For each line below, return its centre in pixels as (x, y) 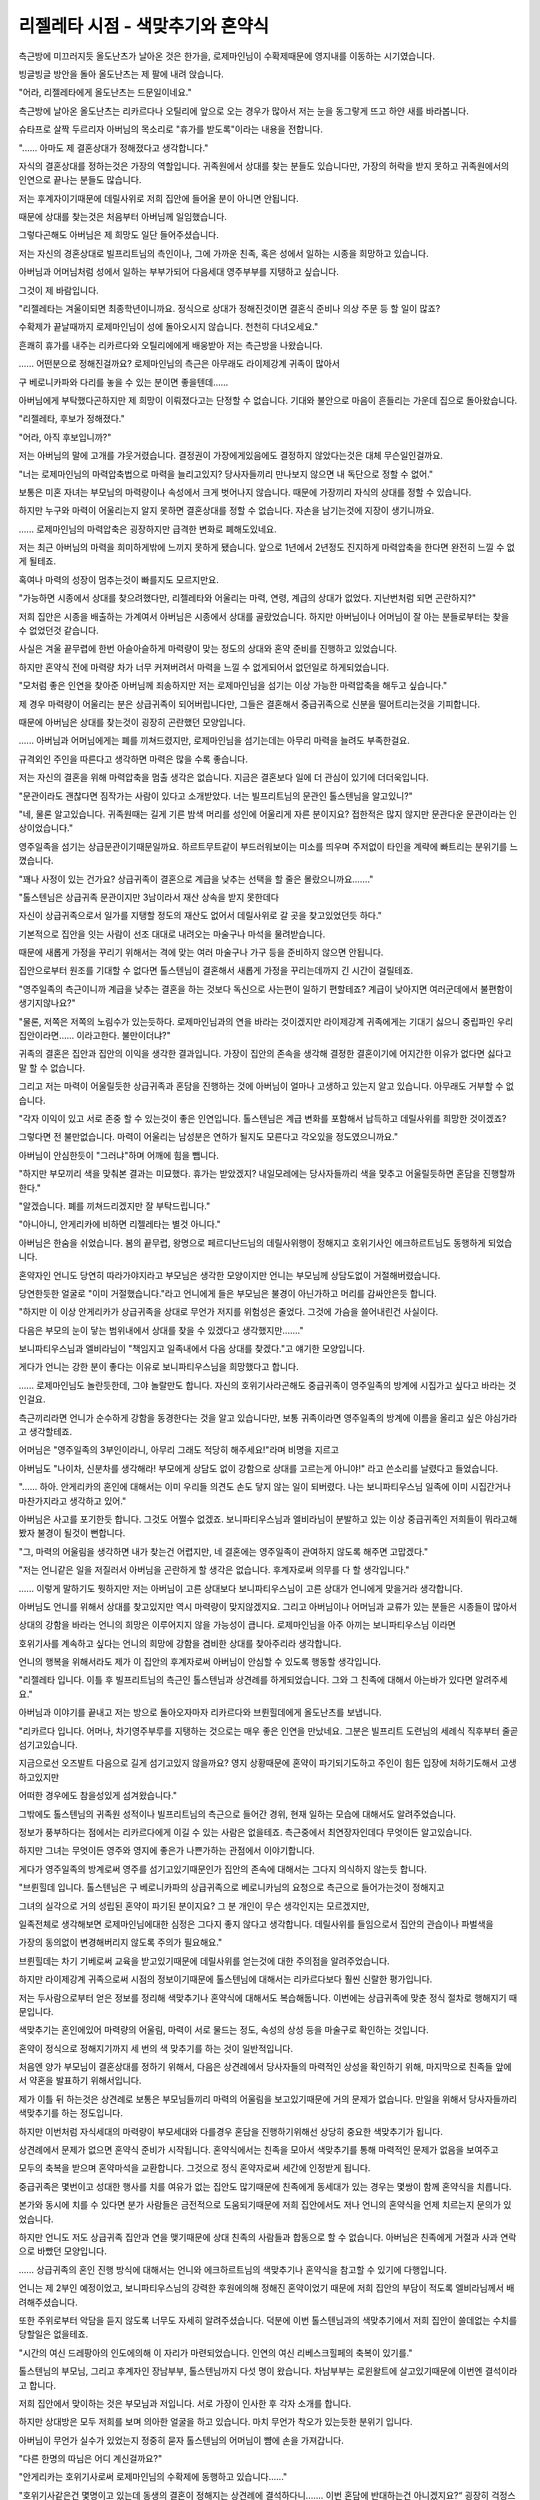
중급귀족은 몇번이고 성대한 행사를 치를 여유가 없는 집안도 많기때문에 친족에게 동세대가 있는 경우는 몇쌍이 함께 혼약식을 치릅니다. (265, 2186)
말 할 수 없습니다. (52, 1067)
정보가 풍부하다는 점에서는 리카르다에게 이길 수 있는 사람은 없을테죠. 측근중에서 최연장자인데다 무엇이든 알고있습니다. (245, 1832)
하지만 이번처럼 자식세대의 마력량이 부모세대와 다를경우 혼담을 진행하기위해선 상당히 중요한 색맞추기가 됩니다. (231, 2131)
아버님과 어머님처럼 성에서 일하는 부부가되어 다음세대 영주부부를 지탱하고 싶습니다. (179, 272)
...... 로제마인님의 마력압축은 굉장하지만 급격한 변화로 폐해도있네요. (147, 529)
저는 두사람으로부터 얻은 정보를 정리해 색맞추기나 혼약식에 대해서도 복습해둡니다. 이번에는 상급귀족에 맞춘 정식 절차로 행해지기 (262, 1997)
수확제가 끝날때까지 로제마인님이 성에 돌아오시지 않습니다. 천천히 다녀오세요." (168, 327)
